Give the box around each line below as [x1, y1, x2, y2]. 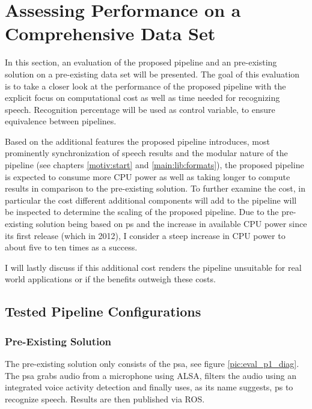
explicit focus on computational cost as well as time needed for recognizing [5, 91, 280, 104]
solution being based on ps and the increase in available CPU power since [35, 217, 307, 230]
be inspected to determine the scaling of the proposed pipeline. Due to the [5, 205, 279, 218]
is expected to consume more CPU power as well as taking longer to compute [5, 170, 290, 183]
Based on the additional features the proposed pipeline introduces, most [5, 135, 270, 147]
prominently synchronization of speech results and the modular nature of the [5, 147, 288, 159]
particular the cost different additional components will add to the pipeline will [5, 193, 297, 206]
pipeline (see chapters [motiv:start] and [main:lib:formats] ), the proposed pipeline [5, 159, 304, 171]
